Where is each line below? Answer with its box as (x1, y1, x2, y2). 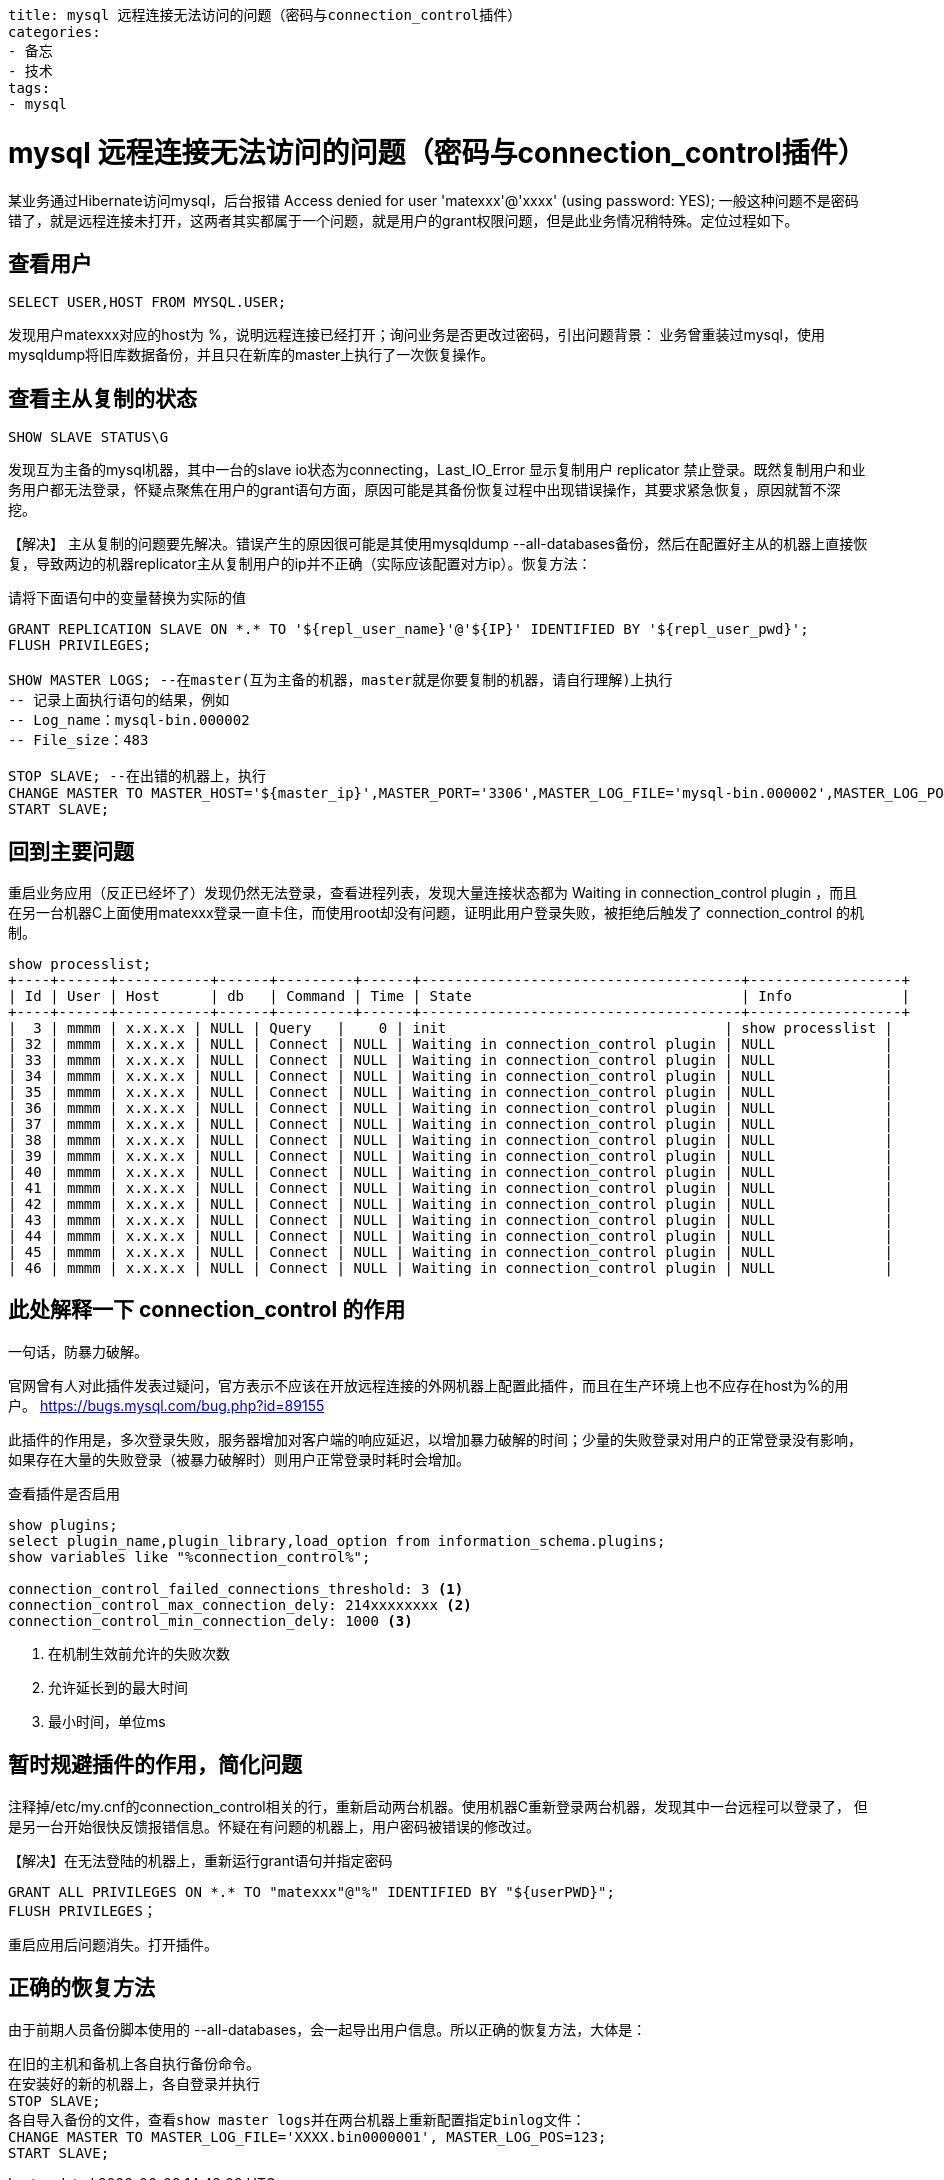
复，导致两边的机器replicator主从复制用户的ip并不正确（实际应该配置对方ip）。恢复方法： (8, 555, 592, 573)
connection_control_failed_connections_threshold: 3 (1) (8, 1580, 464, 1597)
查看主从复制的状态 (8, 385, 197, 411)
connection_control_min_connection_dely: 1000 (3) (8, 1612, 413, 1629)
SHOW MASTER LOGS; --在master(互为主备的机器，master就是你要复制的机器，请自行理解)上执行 (8, 672, 673, 689)
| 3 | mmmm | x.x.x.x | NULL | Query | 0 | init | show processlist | (8, 1020, 894, 1037)
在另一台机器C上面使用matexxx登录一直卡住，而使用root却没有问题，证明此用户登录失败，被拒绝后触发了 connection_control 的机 (8, 904, 865, 922)
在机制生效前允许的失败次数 (48, 1644, 230, 1662)
